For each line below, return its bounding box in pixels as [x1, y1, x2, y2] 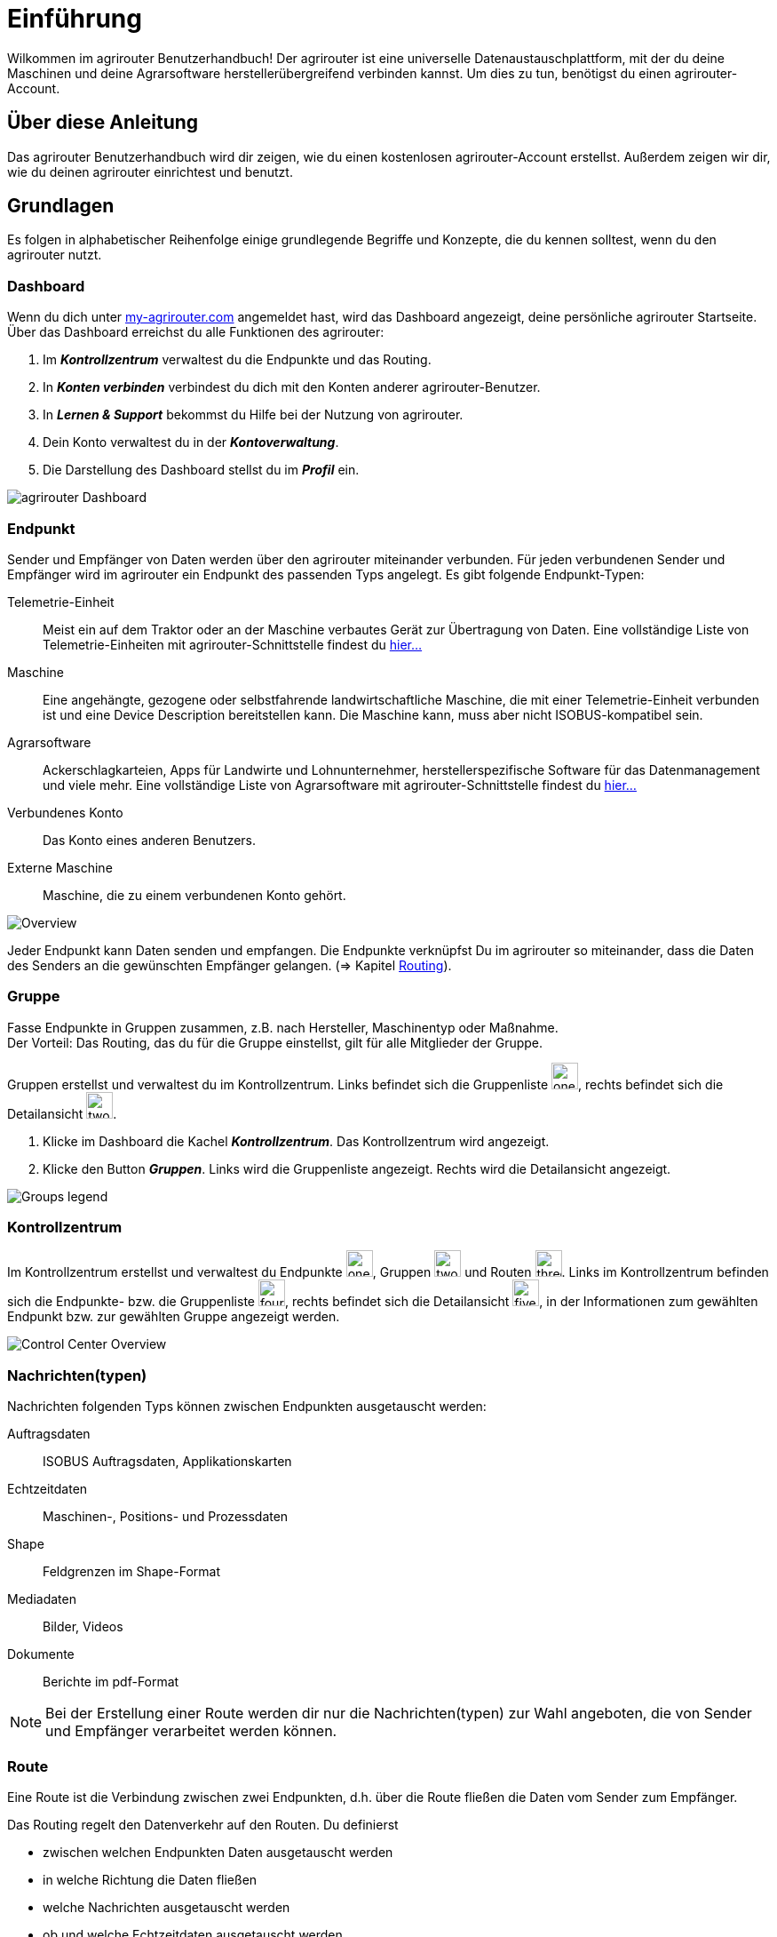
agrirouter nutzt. [7, 247, 102, 263]
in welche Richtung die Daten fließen [43, 1871, 258, 1887]
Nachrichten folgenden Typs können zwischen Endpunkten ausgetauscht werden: [7, 1399, 487, 1415]
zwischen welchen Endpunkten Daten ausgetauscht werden [43, 1844, 393, 1860]
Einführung [7, 4, 142, 34]
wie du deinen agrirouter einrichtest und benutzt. [7, 163, 293, 179]
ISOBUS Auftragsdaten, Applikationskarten [43, 1454, 292, 1470]
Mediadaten [7, 1591, 76, 1607]
